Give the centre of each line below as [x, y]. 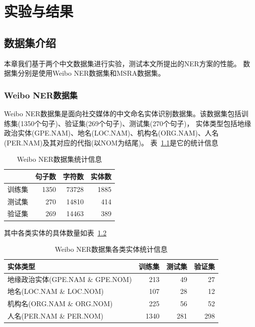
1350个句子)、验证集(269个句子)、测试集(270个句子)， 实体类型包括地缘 [136, 123]
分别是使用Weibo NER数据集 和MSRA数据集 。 [91, 73]
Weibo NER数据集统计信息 [59, 159]
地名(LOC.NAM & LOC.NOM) [56, 291]
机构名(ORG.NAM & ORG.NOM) [60, 304]
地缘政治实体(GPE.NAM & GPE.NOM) [70, 279]
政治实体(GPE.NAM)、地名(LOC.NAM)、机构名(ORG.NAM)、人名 [111, 133]
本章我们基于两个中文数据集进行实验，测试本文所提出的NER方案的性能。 [123, 63]
